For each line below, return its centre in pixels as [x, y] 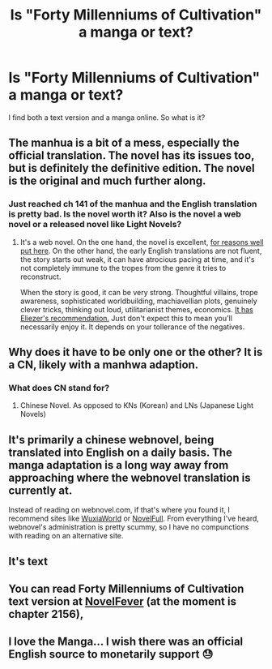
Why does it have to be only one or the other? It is [136, 352]
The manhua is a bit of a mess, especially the [124, 143]
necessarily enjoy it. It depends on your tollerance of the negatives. [132, 327]
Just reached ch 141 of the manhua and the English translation [133, 204]
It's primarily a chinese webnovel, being [111, 440]
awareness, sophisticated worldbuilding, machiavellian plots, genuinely [138, 301]
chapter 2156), [46, 614]
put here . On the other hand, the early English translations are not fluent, [141, 251]
